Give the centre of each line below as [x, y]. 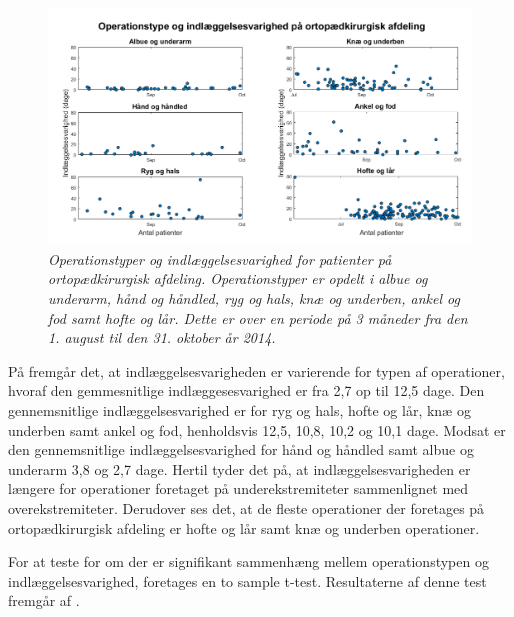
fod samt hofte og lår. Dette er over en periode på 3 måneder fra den [258, 317]
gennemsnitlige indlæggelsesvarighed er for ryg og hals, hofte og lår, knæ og [239, 410]
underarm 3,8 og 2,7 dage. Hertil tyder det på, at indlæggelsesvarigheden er [239, 468]
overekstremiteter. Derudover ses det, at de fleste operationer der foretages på [246, 507]
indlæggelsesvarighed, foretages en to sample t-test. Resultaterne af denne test [247, 580]
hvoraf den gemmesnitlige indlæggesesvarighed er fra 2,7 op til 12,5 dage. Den [246, 390]
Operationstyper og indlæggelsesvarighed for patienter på [220, 258]
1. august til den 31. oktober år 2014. [162, 337]
